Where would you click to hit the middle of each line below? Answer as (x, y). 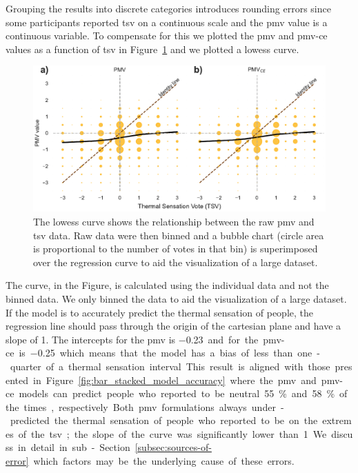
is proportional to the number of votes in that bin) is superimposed (176, 249)
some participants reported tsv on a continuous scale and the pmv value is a (167, 22)
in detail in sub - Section (74, 447)
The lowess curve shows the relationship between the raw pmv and (174, 221)
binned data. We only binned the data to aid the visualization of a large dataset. (176, 298)
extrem (337, 420)
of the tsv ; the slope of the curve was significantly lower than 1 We (172, 433)
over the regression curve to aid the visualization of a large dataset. (176, 262)
